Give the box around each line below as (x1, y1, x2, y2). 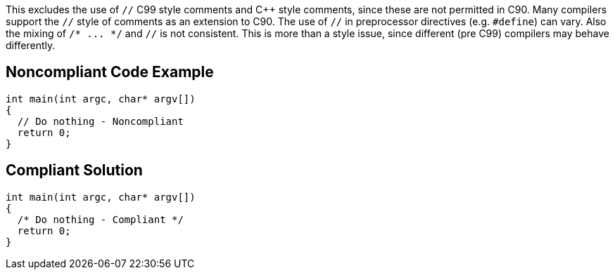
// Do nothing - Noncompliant (17, 115, 184, 127)
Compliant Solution (6, 161, 143, 180)
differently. (6, 39, 56, 51)
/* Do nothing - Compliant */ (17, 213, 184, 225)
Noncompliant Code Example (6, 63, 214, 81)
